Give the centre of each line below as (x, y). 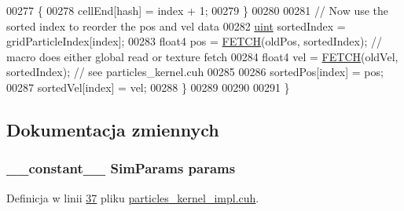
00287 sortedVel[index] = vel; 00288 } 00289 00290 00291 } (148, 87)
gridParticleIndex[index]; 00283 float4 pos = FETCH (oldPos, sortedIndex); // (194, 41)
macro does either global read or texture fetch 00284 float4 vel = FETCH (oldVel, (202, 56)
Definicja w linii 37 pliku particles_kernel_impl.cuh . (133, 197)
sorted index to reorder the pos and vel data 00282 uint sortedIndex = (176, 25)
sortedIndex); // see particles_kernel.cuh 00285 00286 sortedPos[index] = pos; (195, 72)
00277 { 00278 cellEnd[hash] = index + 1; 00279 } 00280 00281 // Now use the (198, 10)
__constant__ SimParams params (121, 168)
